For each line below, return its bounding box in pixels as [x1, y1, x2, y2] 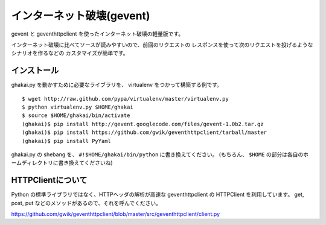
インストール [11, 65, 59, 75]
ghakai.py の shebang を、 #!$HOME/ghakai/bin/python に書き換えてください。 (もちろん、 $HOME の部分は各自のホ [11, 151, 309, 158]
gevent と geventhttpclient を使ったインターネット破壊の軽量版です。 [11, 30, 184, 37]
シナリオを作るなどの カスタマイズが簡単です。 [11, 49, 129, 57]
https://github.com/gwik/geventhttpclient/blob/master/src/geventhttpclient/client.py [11, 211, 220, 218]
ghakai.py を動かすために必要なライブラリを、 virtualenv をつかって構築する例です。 [11, 81, 223, 89]
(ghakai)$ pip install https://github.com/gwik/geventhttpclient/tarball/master [22, 129, 267, 136]
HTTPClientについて [11, 175, 88, 185]
